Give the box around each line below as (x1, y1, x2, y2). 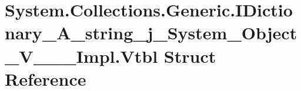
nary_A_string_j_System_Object (5, 21, 297, 45)
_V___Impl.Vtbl (5, 43, 158, 68)
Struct (163, 43, 216, 68)
